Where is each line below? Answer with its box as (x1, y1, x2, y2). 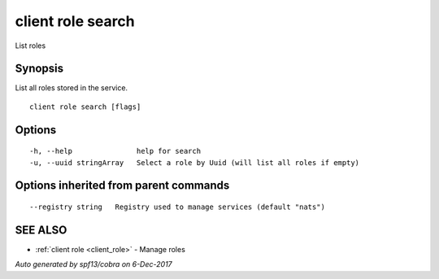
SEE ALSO (15, 223, 67, 237)
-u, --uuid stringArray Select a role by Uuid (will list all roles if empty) (29, 158, 360, 167)
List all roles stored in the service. (15, 83, 128, 93)
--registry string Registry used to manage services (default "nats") (29, 203, 325, 211)
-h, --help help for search (29, 146, 202, 156)
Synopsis (15, 62, 64, 76)
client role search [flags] (29, 102, 141, 111)
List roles (15, 41, 46, 50)
